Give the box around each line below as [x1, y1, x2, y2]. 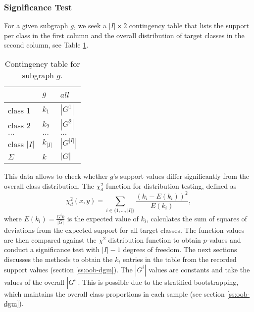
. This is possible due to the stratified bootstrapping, [78, 276, 239, 287]
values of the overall [4, 276, 64, 287]
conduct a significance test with [4, 244, 100, 255]
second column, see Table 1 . [4, 40, 89, 50]
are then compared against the [4, 234, 97, 245]
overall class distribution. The [4, 180, 94, 191]
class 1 [8, 104, 31, 116]
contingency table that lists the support [129, 20, 250, 31]
